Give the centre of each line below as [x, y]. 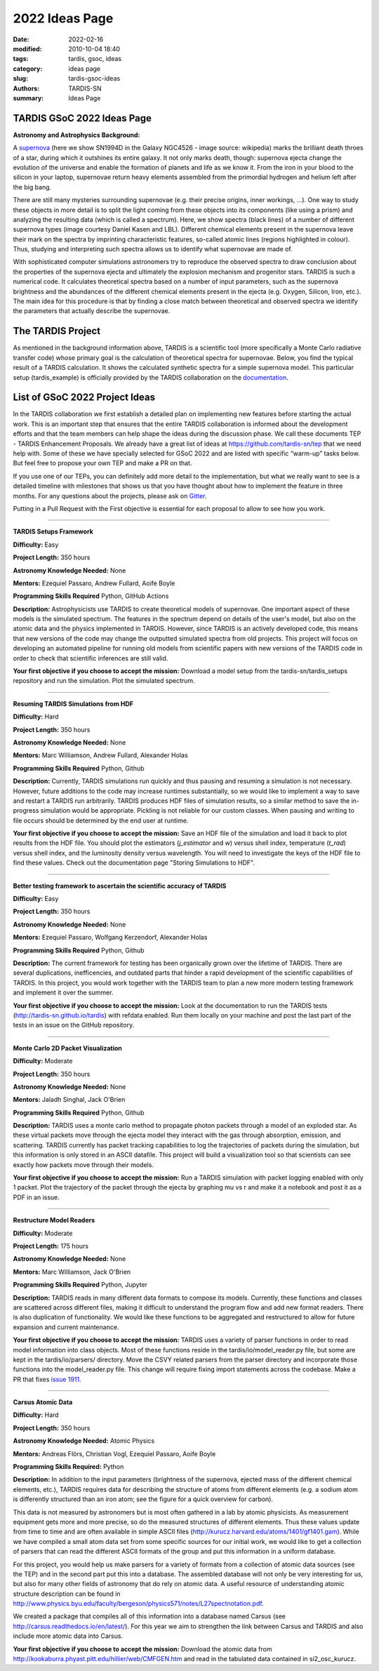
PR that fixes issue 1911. [47, 1379]
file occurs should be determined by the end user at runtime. [101, 820]
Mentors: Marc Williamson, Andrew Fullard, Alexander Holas [101, 755]
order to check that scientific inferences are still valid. [91, 658]
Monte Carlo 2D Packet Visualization [68, 1048]
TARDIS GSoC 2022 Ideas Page [82, 118]
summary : [28, 98]
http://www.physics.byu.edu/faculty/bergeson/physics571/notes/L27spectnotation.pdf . [138, 1604]
